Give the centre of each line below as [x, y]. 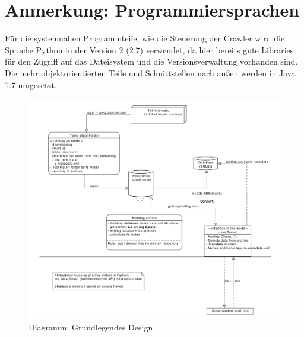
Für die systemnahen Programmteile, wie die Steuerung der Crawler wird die [145, 38]
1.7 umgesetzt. [31, 84]
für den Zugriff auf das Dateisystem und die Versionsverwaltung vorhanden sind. [151, 61]
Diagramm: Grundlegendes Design [91, 327]
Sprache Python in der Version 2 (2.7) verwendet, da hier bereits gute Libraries [149, 49]
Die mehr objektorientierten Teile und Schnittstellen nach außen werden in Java [150, 73]
